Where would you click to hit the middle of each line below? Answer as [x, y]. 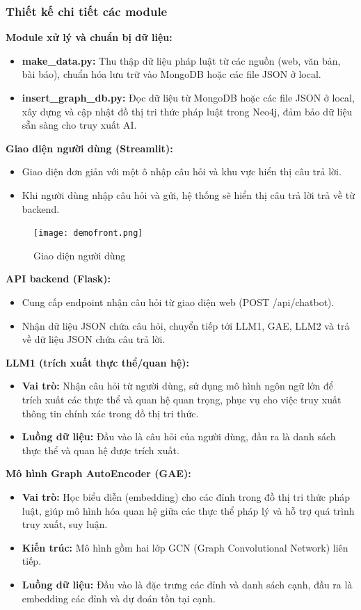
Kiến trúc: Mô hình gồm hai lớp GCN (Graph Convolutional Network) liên [185, 547]
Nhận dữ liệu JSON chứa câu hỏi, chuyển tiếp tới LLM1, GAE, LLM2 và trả [186, 325]
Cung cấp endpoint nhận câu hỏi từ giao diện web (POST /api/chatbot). [178, 302]
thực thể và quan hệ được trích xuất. [101, 450]
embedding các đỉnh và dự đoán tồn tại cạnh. [119, 598]
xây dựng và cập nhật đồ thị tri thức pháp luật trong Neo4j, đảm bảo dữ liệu [187, 111]
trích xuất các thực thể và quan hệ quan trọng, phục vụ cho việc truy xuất [182, 399]
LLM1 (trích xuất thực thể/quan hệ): [97, 362]
